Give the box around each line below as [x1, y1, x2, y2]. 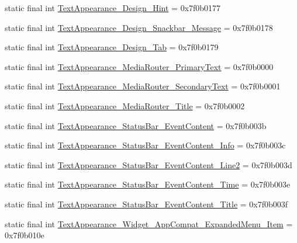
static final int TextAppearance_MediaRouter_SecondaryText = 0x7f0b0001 [5, 80, 281, 92]
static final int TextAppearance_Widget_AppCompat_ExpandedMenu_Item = [5, 217, 293, 230]
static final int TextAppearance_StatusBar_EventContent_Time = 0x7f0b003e [5, 178, 291, 190]
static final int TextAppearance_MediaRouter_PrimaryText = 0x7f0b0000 [5, 60, 274, 72]
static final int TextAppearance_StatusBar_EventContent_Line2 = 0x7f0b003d [5, 158, 292, 171]
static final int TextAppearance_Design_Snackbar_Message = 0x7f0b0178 [5, 21, 273, 33]
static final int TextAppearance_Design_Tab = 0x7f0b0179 [5, 41, 219, 53]
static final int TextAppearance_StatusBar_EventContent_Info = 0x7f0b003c [5, 139, 286, 151]
